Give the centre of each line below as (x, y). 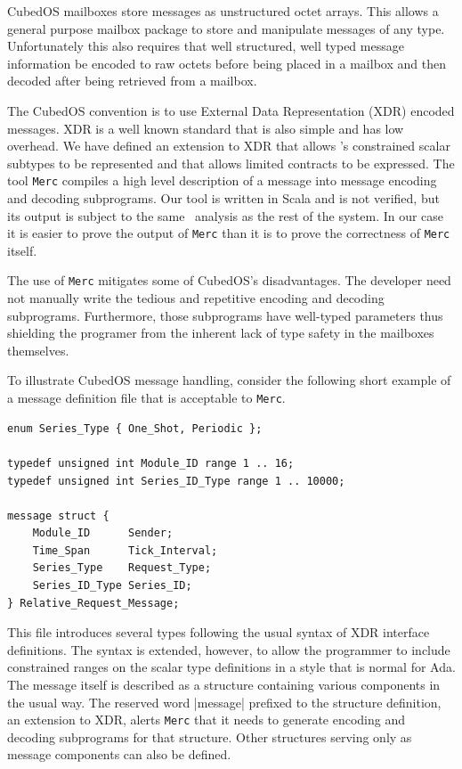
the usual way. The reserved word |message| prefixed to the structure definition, (224, 702)
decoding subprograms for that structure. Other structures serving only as (210, 736)
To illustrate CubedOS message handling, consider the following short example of (229, 380)
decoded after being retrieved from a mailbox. (132, 81)
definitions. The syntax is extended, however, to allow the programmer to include (229, 649)
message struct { (58, 515)
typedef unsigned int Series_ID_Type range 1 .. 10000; (176, 481)
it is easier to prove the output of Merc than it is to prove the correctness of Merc (229, 233)
